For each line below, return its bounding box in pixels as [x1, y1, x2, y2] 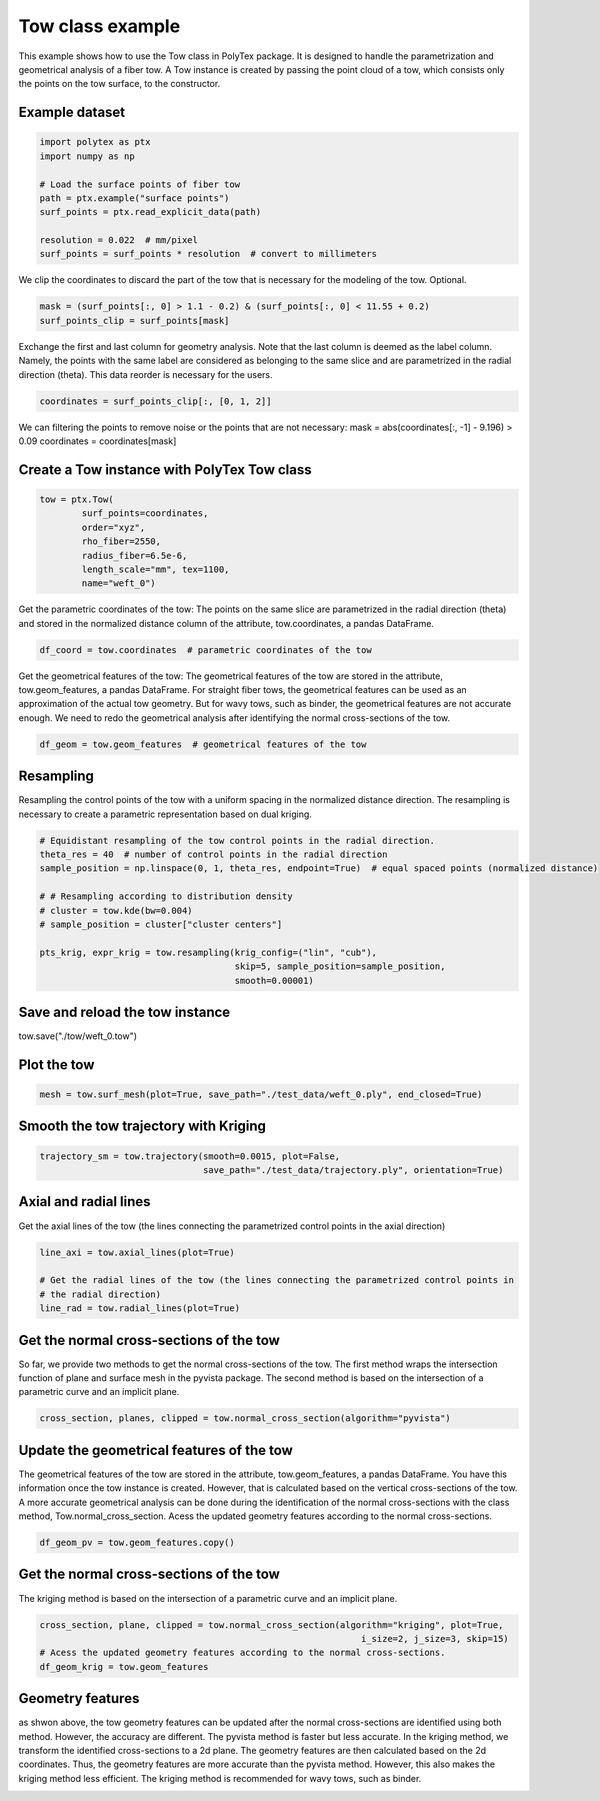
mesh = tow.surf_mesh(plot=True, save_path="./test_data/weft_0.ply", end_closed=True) [39, 1089, 483, 1100]
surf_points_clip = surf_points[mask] [39, 315, 230, 326]
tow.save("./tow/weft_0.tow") [18, 1030, 138, 1042]
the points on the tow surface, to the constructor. [18, 78, 221, 90]
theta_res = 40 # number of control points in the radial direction [39, 849, 388, 860]
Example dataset [18, 104, 126, 121]
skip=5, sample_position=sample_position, [234, 961, 446, 972]
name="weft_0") [81, 578, 157, 589]
